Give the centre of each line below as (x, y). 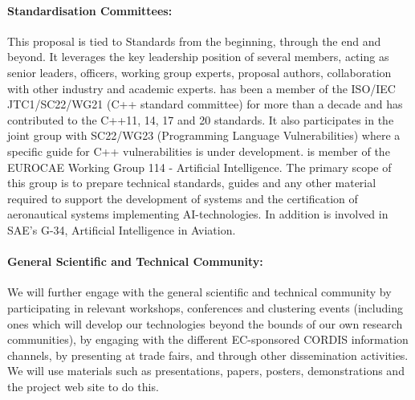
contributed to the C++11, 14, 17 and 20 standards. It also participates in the (201, 119)
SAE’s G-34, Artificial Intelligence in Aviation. (122, 229)
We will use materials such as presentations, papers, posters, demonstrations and (206, 371)
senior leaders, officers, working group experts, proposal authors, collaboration (199, 72)
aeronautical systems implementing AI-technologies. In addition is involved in (198, 214)
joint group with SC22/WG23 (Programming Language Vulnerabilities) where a (204, 135)
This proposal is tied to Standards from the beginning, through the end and (194, 41)
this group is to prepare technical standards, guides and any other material (192, 183)
